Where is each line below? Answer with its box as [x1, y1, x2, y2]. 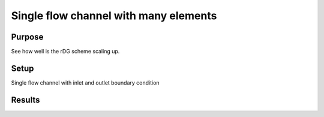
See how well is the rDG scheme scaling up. [11, 48, 120, 55]
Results [11, 95, 40, 105]
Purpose [11, 32, 44, 42]
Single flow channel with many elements [11, 9, 217, 22]
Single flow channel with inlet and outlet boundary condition [11, 79, 160, 86]
